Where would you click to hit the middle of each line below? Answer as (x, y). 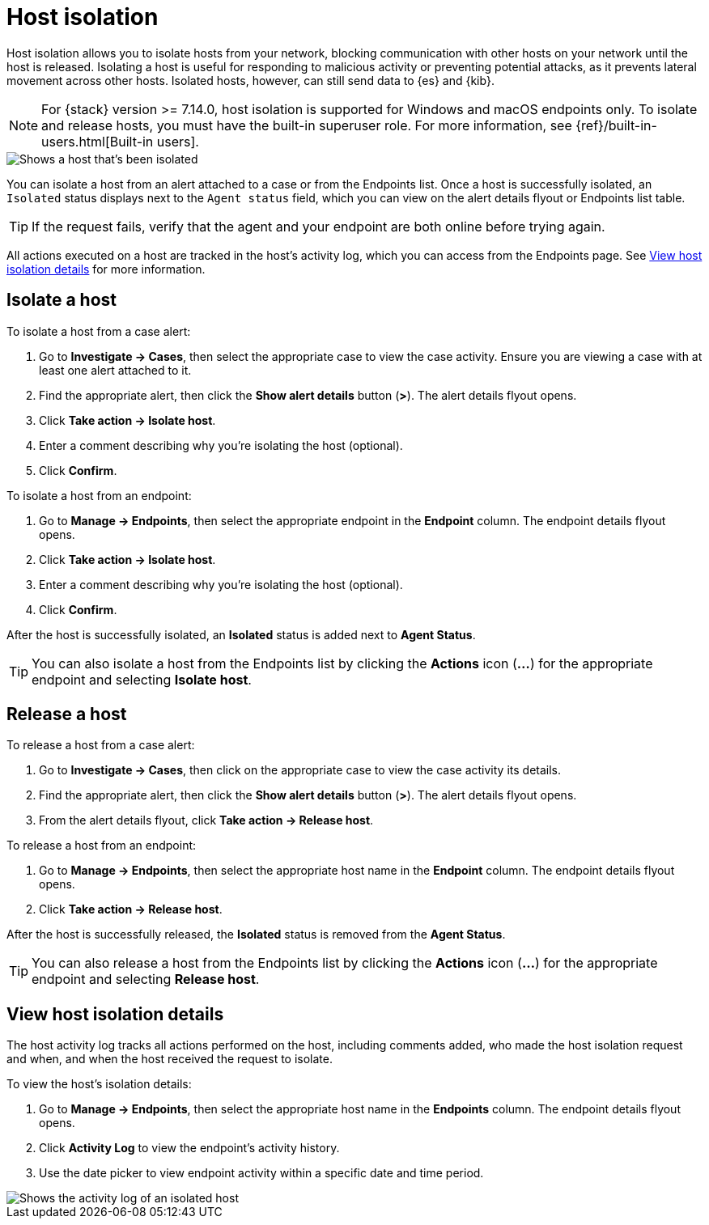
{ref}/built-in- (616, 125)
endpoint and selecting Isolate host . (142, 679)
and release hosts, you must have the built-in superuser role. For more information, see (307, 125)
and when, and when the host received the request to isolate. (170, 1059)
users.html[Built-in (98, 141)
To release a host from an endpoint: (102, 846)
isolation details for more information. (106, 269)
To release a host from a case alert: (101, 745)
